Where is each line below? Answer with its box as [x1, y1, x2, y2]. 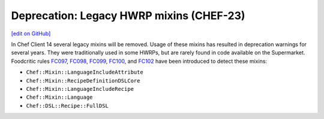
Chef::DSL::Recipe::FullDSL [26, 102, 109, 109]
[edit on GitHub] [11, 30, 51, 37]
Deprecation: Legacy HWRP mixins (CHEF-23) [11, 9, 245, 22]
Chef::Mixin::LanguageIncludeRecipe [26, 86, 134, 92]
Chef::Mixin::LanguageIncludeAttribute [26, 69, 143, 76]
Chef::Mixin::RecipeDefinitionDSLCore [26, 77, 140, 84]
